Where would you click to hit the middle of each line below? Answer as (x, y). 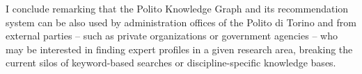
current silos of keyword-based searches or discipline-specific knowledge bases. (171, 63)
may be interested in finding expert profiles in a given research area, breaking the (179, 49)
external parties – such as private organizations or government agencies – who (172, 36)
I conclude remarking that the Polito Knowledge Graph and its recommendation (177, 8)
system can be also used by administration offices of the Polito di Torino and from (181, 22)
